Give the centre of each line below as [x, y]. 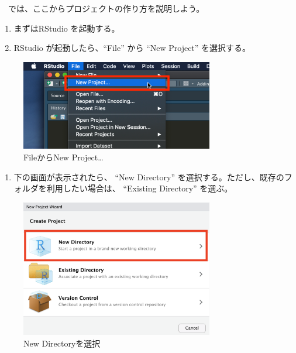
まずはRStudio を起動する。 [67, 28]
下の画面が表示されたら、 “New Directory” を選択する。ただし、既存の [149, 176]
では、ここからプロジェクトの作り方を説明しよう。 [106, 8]
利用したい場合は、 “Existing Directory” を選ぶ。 [140, 188]
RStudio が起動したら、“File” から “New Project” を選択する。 [132, 48]
